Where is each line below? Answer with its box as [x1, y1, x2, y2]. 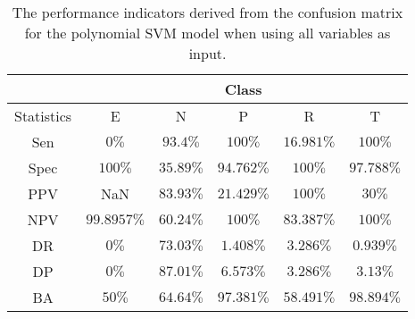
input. [188, 43, 227, 63]
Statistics [14, 105, 72, 126]
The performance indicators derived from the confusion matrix [12, 2, 403, 22]
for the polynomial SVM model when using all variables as [24, 22, 391, 43]
